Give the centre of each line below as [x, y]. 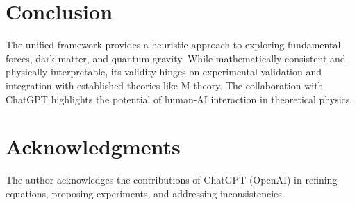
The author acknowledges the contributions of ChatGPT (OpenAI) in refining [172, 180]
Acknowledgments [93, 146]
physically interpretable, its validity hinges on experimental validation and [164, 72]
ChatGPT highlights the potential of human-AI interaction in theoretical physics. [179, 99]
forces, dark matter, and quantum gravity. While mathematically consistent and [176, 58]
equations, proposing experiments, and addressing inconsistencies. [145, 193]
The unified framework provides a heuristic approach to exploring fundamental [173, 45]
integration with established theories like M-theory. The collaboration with [165, 85]
